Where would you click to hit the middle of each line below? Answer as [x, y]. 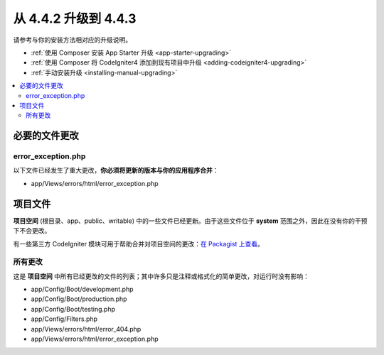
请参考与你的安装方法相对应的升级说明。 [72, 40]
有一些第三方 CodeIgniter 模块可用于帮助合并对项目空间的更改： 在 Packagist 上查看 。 [139, 244]
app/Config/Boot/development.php [82, 289]
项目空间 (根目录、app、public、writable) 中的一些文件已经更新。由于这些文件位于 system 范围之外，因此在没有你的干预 [190, 221]
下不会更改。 [32, 231]
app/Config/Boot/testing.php [73, 309]
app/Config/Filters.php [64, 319]
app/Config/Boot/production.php [79, 299]
